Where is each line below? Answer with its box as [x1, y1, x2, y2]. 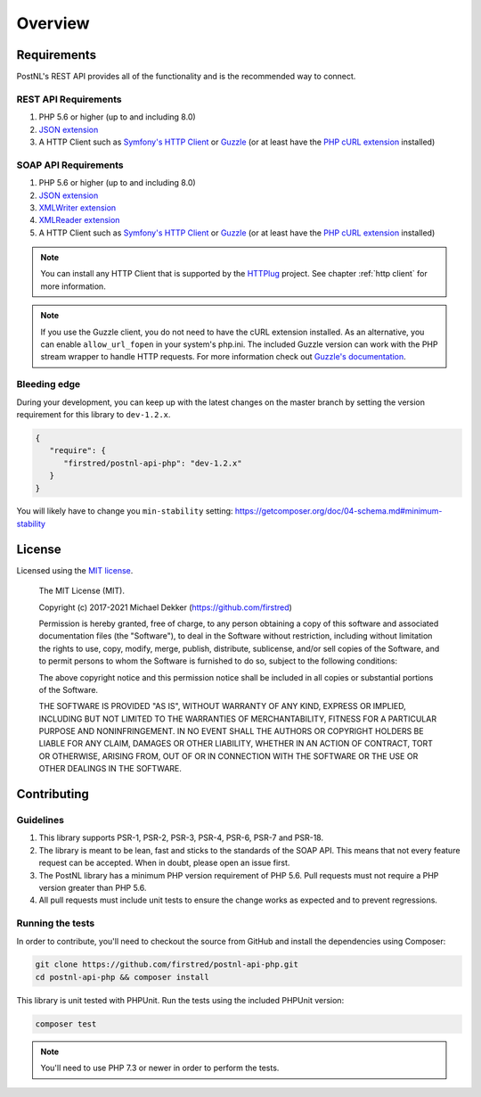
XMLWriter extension [38, 202, 117, 213]
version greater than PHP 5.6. [38, 882, 147, 893]
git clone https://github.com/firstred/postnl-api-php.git [35, 960, 298, 969]
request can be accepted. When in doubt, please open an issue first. [38, 857, 290, 869]
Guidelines [16, 814, 64, 827]
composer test [35, 1019, 97, 1029]
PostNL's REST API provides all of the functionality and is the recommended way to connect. [16, 71, 356, 82]
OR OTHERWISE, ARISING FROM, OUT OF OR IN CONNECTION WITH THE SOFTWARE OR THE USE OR [38, 750, 419, 762]
